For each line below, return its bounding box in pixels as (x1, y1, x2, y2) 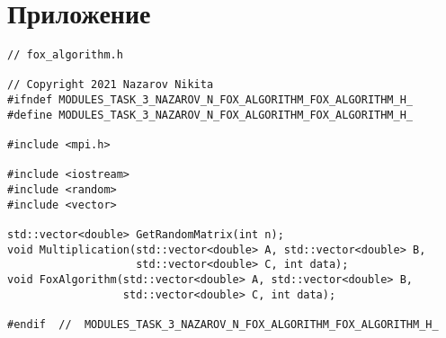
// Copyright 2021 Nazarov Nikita (7, 78, 214, 92)
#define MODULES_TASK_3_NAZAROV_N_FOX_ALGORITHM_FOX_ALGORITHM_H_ (7, 108, 414, 121)
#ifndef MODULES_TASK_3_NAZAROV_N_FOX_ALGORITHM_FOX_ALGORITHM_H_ (7, 93, 414, 107)
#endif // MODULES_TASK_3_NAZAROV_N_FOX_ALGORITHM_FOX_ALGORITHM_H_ (7, 317, 439, 331)
